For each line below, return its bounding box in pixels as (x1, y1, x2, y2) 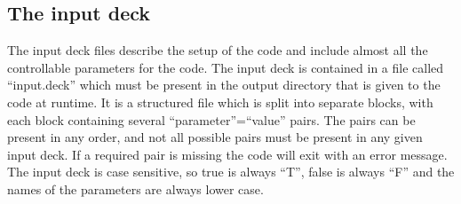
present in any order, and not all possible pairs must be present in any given (7, 128, 423, 146)
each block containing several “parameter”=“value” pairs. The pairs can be (7, 110, 416, 129)
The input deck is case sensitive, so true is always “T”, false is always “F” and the (7, 162, 455, 181)
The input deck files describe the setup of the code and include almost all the (7, 41, 428, 59)
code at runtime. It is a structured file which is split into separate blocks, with (7, 92, 433, 111)
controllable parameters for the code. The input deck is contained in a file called (7, 58, 444, 76)
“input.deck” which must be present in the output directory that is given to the (7, 75, 441, 94)
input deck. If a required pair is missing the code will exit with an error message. (7, 145, 448, 163)
